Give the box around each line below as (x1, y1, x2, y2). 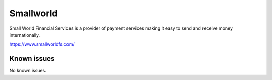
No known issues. (9, 68, 46, 74)
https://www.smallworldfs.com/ (9, 41, 75, 47)
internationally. (9, 32, 40, 38)
